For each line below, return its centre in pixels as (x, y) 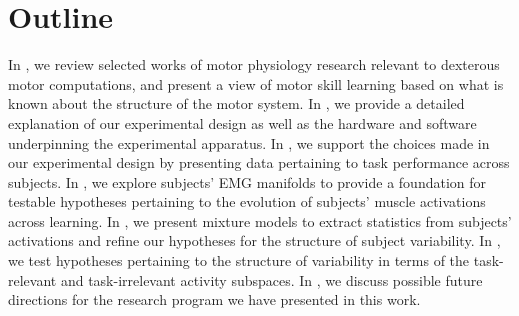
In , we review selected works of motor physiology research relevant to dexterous (254, 64)
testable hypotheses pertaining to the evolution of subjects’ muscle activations (247, 201)
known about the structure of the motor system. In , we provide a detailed (236, 103)
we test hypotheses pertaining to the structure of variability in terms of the (239, 260)
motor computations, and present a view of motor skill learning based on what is (256, 83)
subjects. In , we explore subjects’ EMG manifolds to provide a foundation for (247, 181)
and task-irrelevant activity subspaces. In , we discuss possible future (271, 279)
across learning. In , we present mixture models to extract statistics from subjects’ (260, 220)
